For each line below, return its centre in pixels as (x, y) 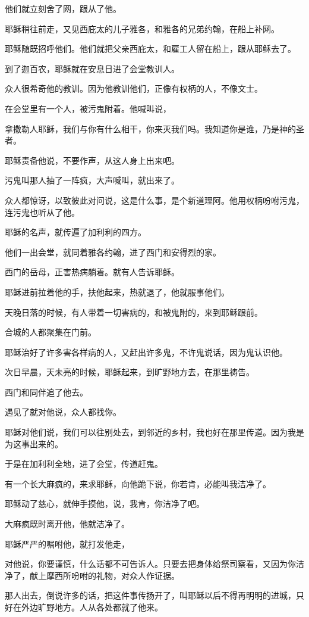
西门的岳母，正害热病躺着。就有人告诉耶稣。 (92, 272)
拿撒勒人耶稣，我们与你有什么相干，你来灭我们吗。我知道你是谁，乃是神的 (150, 128)
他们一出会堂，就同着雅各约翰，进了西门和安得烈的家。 (113, 252)
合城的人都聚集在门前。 (51, 332)
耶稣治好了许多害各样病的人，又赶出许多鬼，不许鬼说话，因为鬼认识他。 (146, 352)
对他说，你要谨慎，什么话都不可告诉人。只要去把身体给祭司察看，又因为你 (150, 564)
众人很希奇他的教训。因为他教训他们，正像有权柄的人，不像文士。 (134, 88)
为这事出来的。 (34, 443)
